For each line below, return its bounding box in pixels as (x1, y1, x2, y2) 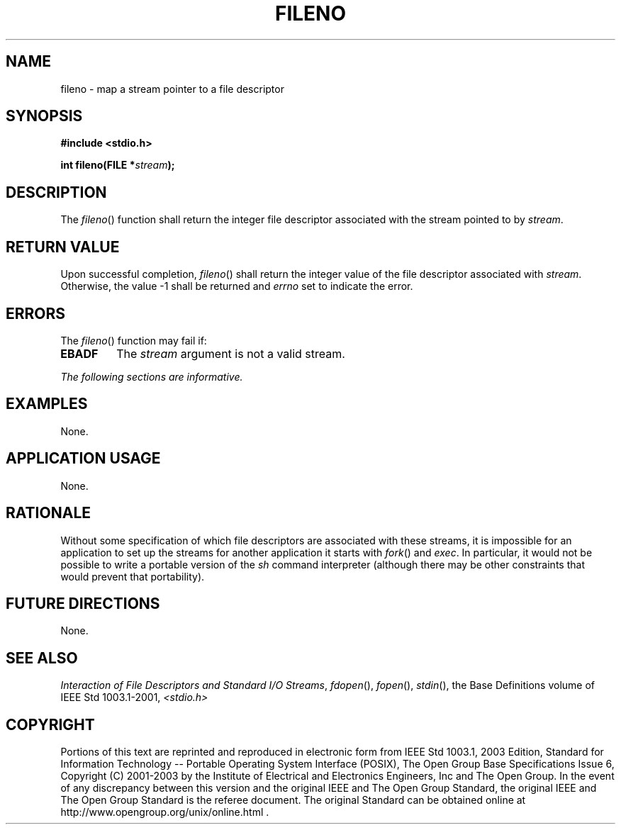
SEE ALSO (6, 649, 78, 667)
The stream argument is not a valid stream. (116, 346, 345, 361)
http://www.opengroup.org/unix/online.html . (60, 806, 269, 819)
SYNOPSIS (6, 107, 83, 125)
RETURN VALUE (6, 237, 120, 256)
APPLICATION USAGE (6, 449, 161, 468)
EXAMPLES (6, 395, 88, 413)
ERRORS (6, 304, 66, 323)
